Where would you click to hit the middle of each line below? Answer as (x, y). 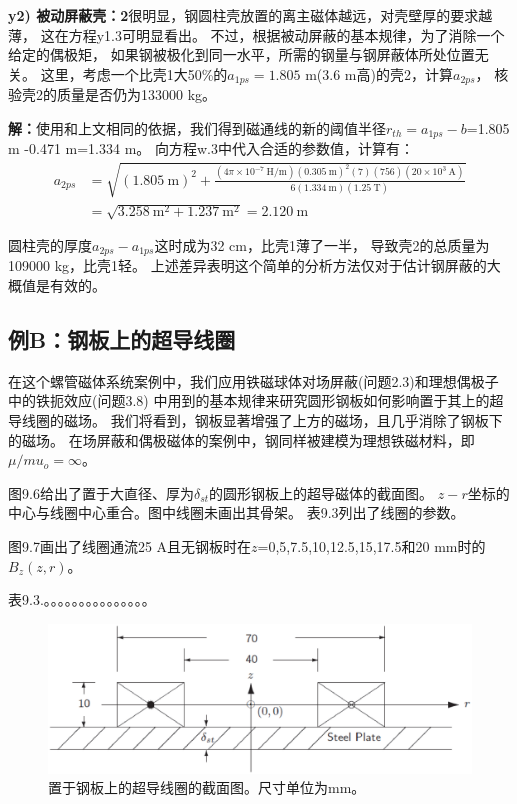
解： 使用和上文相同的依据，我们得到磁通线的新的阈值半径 (197, 127)
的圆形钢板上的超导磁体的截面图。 (321, 492)
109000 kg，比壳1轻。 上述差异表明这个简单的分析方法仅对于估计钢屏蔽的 (247, 265)
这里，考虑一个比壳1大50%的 (134, 73)
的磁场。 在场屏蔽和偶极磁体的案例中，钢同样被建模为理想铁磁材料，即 (241, 439)
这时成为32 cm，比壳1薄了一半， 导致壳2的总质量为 (322, 245)
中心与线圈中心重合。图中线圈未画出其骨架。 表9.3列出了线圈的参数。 (236, 512)
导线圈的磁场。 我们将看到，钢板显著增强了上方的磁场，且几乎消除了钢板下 (255, 420)
